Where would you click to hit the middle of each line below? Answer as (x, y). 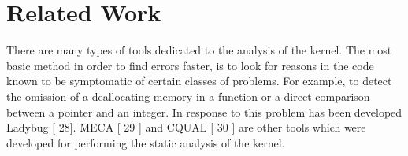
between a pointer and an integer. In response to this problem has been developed (204, 111)
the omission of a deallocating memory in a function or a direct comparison (188, 96)
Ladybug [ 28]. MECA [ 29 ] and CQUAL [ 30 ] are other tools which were (186, 127)
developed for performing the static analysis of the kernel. (146, 142)
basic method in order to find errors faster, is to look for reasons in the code (190, 65)
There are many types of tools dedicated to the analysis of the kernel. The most (199, 50)
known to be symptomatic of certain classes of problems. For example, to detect (199, 81)
